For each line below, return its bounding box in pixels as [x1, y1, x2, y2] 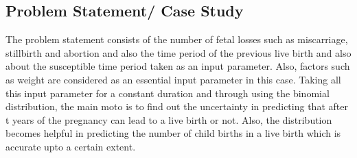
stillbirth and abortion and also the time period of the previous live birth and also [5, 45, 352, 60]
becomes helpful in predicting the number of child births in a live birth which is [5, 126, 341, 140]
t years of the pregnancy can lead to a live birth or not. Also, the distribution [5, 112, 332, 127]
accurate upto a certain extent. [5, 139, 136, 153]
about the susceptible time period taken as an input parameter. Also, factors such [5, 59, 350, 73]
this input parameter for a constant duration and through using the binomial [5, 85, 330, 100]
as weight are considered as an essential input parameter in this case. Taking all [5, 72, 341, 86]
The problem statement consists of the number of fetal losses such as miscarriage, [5, 32, 348, 47]
